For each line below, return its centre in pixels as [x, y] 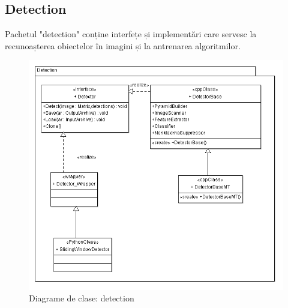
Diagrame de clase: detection [82, 298]
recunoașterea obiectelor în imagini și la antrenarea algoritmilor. [123, 45]
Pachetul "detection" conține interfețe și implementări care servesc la [131, 34]
